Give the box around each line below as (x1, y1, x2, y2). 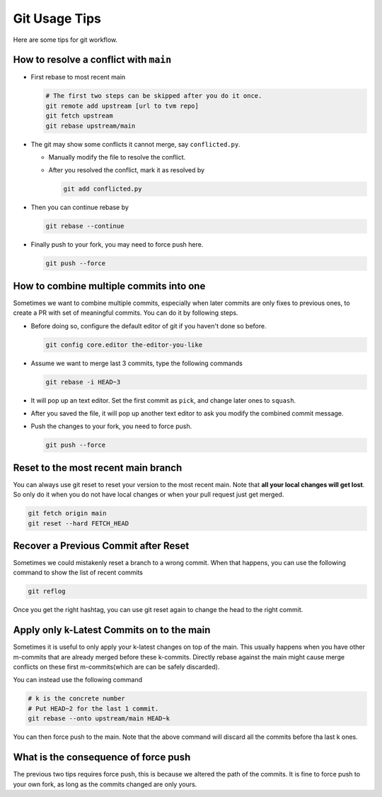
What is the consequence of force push (13, 752, 191, 764)
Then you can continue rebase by (30, 203, 129, 212)
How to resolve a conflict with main (13, 54, 172, 66)
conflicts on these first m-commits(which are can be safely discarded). (13, 663, 220, 671)
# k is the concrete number (28, 695, 125, 703)
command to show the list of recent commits (13, 568, 143, 577)
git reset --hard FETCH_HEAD (28, 519, 129, 528)
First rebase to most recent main (30, 73, 126, 82)
